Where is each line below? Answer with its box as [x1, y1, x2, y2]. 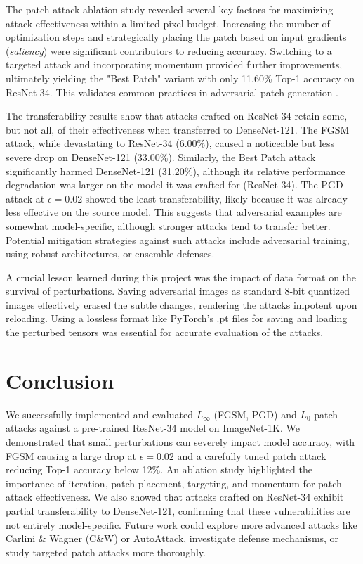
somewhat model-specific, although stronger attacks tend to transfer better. [6, 218, 331, 233]
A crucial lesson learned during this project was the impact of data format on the [6, 269, 357, 284]
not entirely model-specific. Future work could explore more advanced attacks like [6, 517, 357, 532]
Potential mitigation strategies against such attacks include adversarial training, [6, 232, 350, 247]
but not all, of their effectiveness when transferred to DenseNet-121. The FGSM [6, 122, 350, 136]
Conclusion [6, 366, 114, 395]
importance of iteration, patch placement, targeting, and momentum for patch [6, 475, 342, 490]
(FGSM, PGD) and [213, 406, 297, 421]
